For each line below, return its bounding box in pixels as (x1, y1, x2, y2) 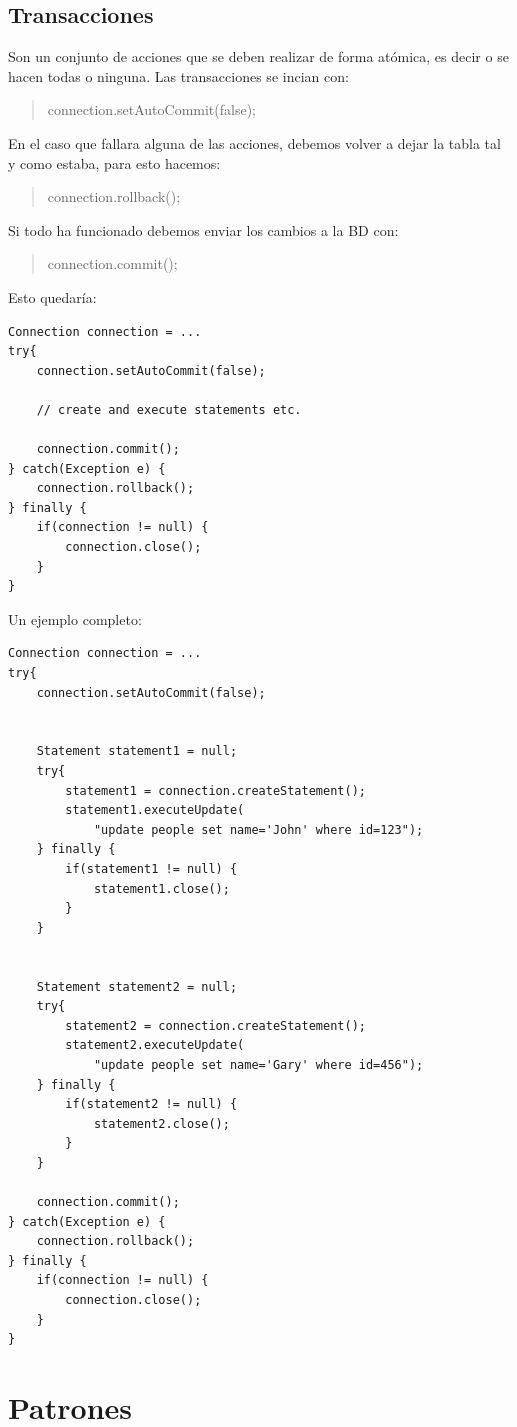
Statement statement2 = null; (36, 979, 238, 994)
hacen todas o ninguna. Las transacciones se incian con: (8, 65, 349, 86)
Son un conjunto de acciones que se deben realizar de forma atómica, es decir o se (8, 46, 509, 67)
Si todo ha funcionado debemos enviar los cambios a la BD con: (8, 219, 399, 240)
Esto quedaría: (8, 286, 97, 307)
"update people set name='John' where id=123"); (93, 822, 424, 837)
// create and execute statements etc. (36, 402, 302, 417)
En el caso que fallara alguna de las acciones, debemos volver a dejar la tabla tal (8, 132, 501, 153)
